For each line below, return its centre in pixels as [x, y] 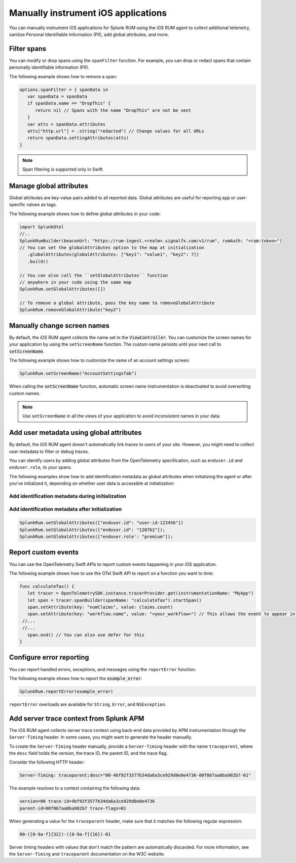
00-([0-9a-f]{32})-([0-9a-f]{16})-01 [65, 834]
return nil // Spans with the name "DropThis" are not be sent [113, 110]
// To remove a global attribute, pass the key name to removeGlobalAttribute [117, 303]
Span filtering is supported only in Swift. [63, 169]
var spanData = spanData [57, 96]
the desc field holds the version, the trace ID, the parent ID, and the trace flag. [88, 753]
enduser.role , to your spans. [41, 467]
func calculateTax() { [47, 586]
